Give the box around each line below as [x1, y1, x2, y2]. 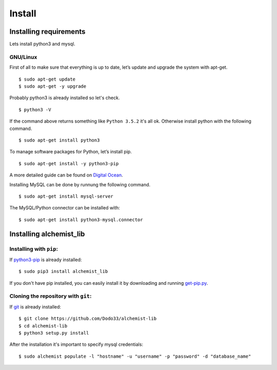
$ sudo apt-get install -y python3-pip [18, 161, 119, 166]
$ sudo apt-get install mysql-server [18, 193, 114, 199]
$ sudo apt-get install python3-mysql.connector [18, 217, 143, 223]
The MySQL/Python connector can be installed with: [9, 205, 120, 211]
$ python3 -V [18, 107, 51, 112]
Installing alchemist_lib [9, 230, 85, 239]
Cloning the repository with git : [9, 293, 92, 300]
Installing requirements [9, 27, 86, 36]
